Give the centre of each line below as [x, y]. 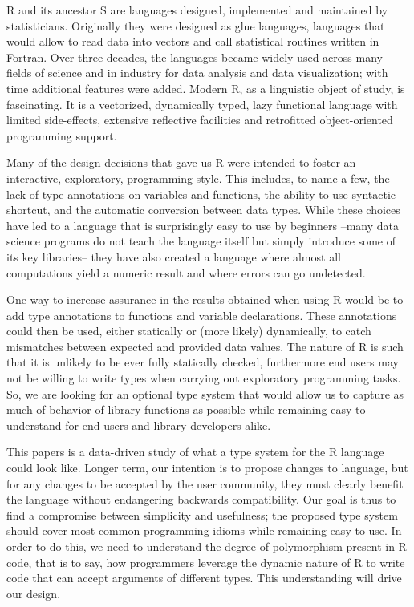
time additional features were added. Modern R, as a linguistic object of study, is [206, 88]
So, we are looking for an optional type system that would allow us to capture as [205, 393]
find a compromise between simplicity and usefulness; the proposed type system [202, 514]
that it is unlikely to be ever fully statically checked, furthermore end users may [203, 362]
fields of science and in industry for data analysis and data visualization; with [197, 73]
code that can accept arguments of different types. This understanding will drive [204, 578]
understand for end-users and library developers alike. [139, 425]
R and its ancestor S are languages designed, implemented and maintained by [197, 10]
